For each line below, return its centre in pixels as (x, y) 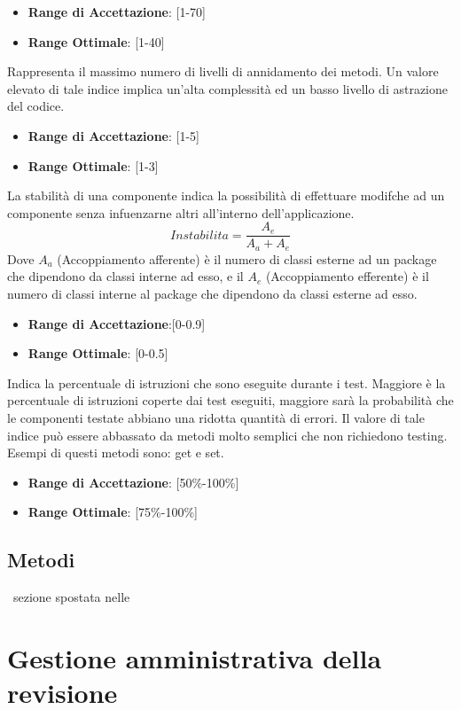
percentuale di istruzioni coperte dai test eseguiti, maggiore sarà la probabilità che (230, 400)
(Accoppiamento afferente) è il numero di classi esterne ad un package (247, 258)
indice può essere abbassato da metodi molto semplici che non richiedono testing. (227, 435)
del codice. (36, 106)
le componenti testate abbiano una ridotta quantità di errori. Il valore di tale (216, 418)
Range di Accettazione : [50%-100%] (133, 482)
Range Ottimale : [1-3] (93, 165)
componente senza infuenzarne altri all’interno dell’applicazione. (181, 212)
